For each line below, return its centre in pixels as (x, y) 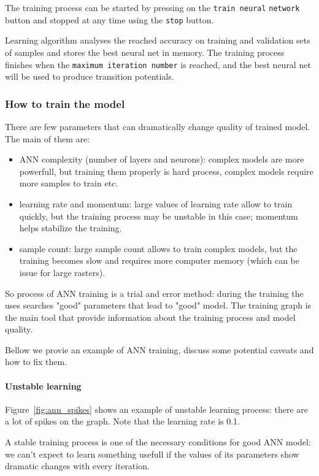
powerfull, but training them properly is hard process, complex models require (166, 171)
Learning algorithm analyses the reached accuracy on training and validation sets (158, 40)
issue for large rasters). (62, 272)
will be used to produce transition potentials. (90, 76)
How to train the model (65, 103)
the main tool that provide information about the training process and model (150, 317)
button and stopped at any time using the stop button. (110, 19)
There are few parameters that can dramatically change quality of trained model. (158, 126)
